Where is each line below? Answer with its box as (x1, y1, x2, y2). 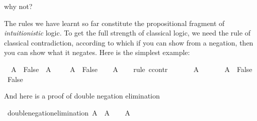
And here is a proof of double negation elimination (4, 90, 160, 101)
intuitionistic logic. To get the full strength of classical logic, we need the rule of (4, 27, 251, 38)
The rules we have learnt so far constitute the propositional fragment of (4, 17, 225, 28)
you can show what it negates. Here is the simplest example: (4, 47, 190, 57)
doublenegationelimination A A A (7, 107, 130, 117)
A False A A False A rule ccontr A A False (11, 63, 252, 74)
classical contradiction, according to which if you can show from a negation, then (4, 37, 253, 47)
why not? (4, 1, 33, 11)
